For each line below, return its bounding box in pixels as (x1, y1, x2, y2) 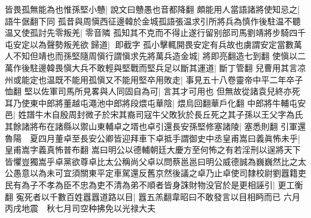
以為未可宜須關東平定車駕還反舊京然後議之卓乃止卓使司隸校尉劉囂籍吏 (29, 167, 306, 179)
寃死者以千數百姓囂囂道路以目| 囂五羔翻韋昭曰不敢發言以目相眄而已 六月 (16, 190, 300, 202)
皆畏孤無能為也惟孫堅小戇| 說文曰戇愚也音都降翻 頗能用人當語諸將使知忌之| (5, 3, 300, 15)
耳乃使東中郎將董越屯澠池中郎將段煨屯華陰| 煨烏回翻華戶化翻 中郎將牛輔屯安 (5, 96, 306, 109)
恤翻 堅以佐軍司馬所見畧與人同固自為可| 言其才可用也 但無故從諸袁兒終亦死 (5, 85, 300, 97)
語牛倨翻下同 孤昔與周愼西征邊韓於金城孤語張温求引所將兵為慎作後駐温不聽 (5, 14, 301, 27)
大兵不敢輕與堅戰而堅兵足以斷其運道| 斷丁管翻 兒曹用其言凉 (71, 61, 306, 73)
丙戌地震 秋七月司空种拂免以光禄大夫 (5, 202, 155, 214)
